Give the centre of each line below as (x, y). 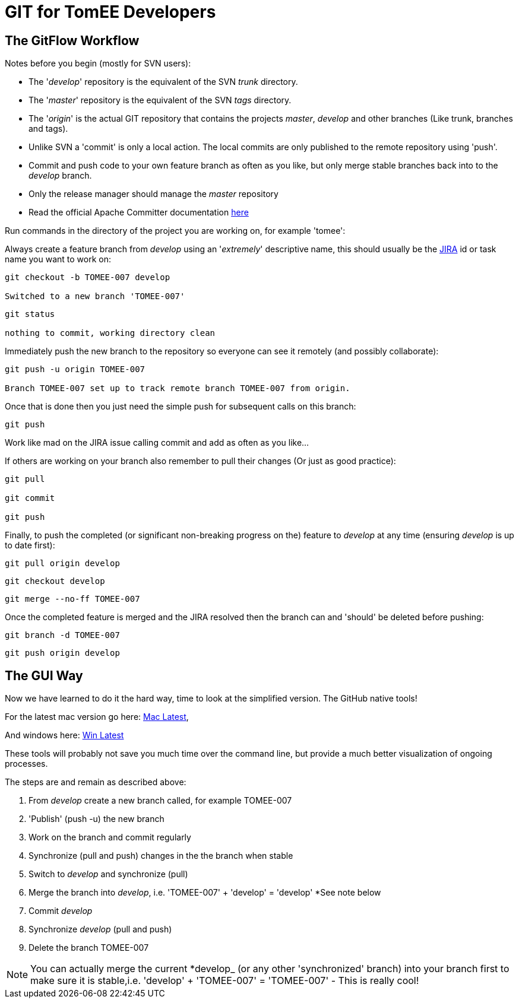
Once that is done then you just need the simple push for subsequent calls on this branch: (181, 407)
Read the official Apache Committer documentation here (139, 212)
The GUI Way (44, 675)
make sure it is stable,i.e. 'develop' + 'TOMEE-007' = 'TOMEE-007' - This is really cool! (225, 981)
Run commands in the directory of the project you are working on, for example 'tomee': (175, 231)
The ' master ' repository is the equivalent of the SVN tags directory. (160, 100)
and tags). (48, 129)
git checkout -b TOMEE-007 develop (88, 277)
